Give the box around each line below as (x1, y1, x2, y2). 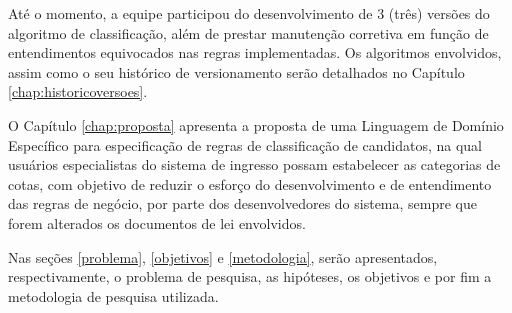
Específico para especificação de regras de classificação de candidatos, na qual (8, 134, 483, 155)
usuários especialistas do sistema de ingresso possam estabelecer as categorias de (8, 154, 501, 175)
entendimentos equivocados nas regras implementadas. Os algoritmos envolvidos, (8, 42, 502, 63)
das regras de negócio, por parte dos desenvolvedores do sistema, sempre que (8, 193, 478, 214)
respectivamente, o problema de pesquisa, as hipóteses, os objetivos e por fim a (8, 266, 492, 287)
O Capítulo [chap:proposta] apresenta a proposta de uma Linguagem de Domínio (8, 114, 504, 135)
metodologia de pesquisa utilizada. (8, 285, 219, 306)
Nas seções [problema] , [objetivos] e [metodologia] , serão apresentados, (8, 246, 438, 267)
